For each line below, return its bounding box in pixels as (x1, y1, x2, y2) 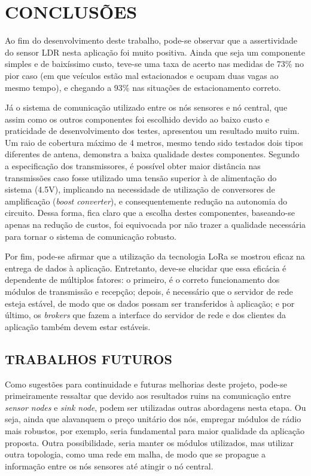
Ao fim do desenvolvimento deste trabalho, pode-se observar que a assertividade (5, 34, 298, 47)
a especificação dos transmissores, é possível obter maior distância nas (5, 160, 261, 172)
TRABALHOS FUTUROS (5, 349, 172, 368)
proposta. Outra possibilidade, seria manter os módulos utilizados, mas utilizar (5, 436, 294, 448)
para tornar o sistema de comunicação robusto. (5, 230, 176, 242)
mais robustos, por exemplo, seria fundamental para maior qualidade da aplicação (5, 424, 305, 437)
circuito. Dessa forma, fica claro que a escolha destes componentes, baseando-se (5, 206, 295, 219)
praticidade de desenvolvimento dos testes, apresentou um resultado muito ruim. (5, 124, 300, 137)
